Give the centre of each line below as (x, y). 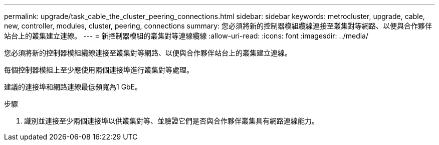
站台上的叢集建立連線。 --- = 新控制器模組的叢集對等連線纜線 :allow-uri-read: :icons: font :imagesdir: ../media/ (186, 36)
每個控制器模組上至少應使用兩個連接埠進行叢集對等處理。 (99, 70)
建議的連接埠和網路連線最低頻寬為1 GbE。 (73, 87)
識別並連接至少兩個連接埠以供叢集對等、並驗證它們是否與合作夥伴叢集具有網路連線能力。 (171, 121)
